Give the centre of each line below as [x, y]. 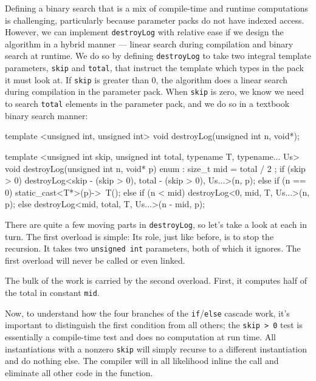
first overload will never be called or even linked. [95, 260]
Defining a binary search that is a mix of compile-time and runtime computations [157, 8]
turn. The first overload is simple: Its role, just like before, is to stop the [139, 236]
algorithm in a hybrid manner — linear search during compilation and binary [149, 43]
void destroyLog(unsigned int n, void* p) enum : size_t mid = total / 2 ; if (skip [155, 168]
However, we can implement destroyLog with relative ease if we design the [144, 32]
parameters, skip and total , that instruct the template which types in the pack [154, 68]
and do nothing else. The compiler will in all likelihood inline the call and [142, 361]
